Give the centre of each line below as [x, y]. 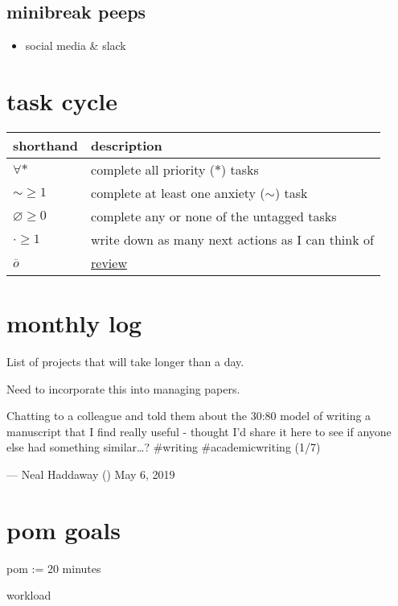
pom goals [64, 529]
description [127, 145]
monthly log [74, 323]
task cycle [62, 100]
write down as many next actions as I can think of [232, 239]
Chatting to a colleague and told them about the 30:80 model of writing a [189, 416]
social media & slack [76, 45]
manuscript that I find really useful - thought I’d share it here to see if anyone [199, 431]
